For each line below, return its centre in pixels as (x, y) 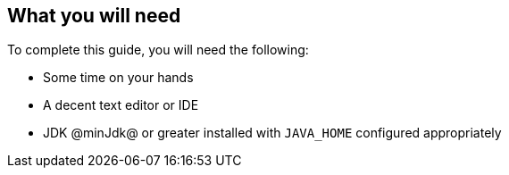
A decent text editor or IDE (121, 105)
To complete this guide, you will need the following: (158, 50)
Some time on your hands (118, 78)
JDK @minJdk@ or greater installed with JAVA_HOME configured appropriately (272, 133)
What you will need (94, 16)
